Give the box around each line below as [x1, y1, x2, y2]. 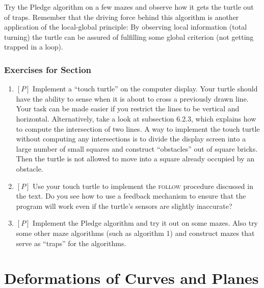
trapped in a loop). [4, 41, 63, 52]
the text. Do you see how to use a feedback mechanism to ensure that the [16, 190, 246, 201]
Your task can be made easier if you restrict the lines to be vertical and [16, 103, 240, 114]
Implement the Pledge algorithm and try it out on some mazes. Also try [33, 218, 258, 228]
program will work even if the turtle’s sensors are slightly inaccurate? [16, 200, 232, 211]
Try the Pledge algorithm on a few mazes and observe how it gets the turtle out [4, 2, 254, 12]
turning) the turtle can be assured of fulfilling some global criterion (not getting [4, 31, 254, 42]
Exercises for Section [4, 63, 91, 76]
